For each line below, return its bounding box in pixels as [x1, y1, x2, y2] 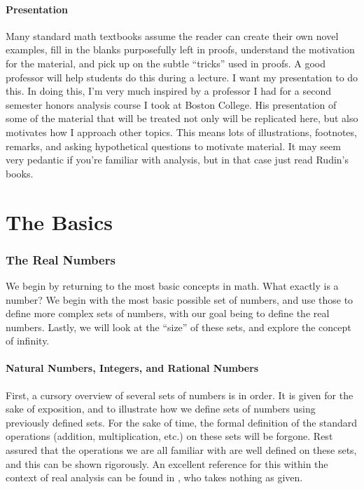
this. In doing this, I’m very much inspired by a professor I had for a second [6, 83, 331, 98]
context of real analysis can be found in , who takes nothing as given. [6, 470, 303, 485]
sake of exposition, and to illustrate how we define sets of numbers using [6, 401, 316, 416]
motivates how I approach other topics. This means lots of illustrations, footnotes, [6, 124, 357, 139]
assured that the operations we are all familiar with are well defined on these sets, [6, 443, 357, 457]
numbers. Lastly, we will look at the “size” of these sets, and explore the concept [6, 319, 351, 334]
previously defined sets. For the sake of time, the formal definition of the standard [6, 415, 358, 429]
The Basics [6, 207, 113, 236]
